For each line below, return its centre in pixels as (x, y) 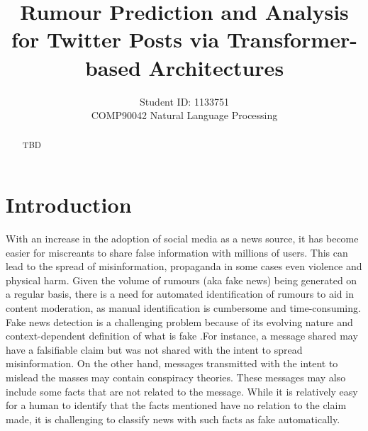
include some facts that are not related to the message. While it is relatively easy (182, 391)
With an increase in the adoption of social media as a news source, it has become (182, 239)
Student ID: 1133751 (184, 101)
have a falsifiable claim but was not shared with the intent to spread (154, 349)
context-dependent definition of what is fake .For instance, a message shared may (182, 336)
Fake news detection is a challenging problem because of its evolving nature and (179, 321)
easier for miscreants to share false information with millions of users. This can (177, 252)
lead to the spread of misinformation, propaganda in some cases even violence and (184, 266)
